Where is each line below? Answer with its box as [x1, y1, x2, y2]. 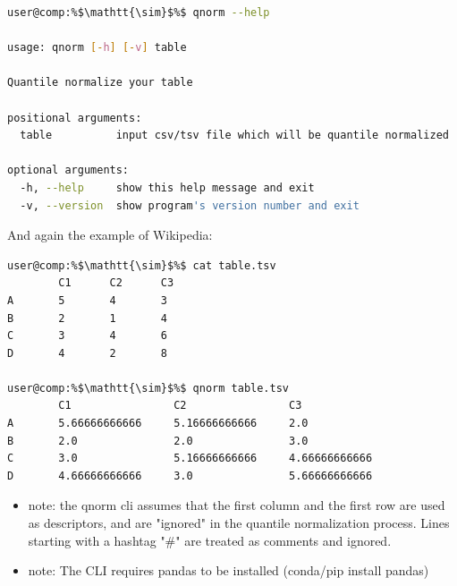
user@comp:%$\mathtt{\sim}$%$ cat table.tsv [7, 259, 276, 272]
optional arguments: [7, 164, 130, 177]
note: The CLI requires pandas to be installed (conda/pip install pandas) [28, 561, 429, 580]
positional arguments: [7, 111, 142, 124]
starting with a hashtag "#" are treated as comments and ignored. [28, 531, 392, 549]
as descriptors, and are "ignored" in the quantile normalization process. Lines [28, 514, 450, 532]
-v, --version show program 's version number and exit [20, 199, 360, 212]
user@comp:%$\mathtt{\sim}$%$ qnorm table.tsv [7, 381, 289, 395]
